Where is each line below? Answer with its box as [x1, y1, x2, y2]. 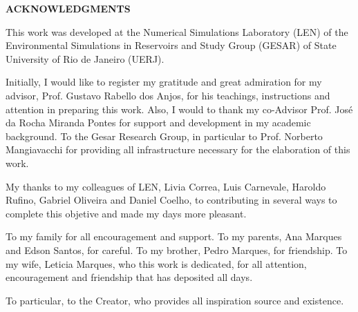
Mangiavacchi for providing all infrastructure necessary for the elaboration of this [6, 142, 350, 157]
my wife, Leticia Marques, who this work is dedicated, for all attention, [6, 256, 307, 271]
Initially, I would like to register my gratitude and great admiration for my [6, 75, 322, 89]
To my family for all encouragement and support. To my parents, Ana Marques [6, 229, 342, 244]
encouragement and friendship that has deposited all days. [6, 270, 253, 284]
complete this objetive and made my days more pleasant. [6, 206, 247, 220]
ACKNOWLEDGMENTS [6, 1, 131, 15]
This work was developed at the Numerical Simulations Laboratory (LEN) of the [6, 24, 348, 39]
